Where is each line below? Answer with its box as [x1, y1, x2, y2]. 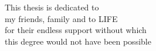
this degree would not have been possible [5, 35, 151, 47]
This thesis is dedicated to [5, 1, 99, 13]
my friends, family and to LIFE [5, 12, 118, 24]
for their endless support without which [5, 24, 147, 36]
